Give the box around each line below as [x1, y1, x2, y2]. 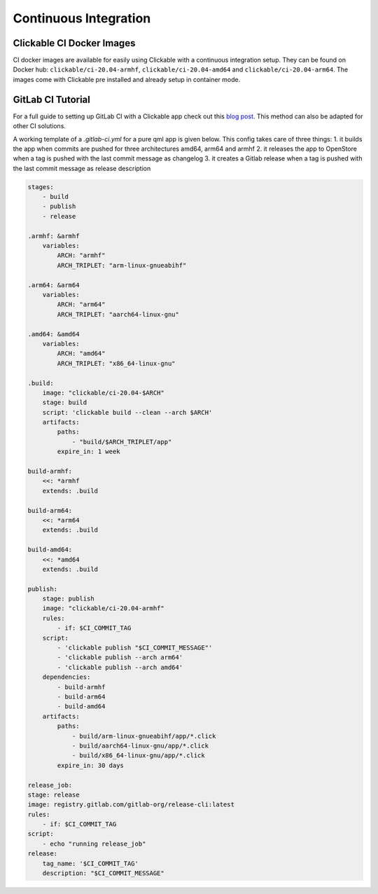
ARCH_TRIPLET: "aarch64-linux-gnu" [57, 310, 180, 318]
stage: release [27, 790, 80, 799]
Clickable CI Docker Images [13, 37, 136, 49]
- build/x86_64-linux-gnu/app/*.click [71, 752, 206, 759]
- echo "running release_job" [42, 839, 146, 848]
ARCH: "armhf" [57, 252, 106, 259]
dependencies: [42, 673, 91, 681]
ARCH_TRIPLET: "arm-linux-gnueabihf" [57, 261, 187, 269]
